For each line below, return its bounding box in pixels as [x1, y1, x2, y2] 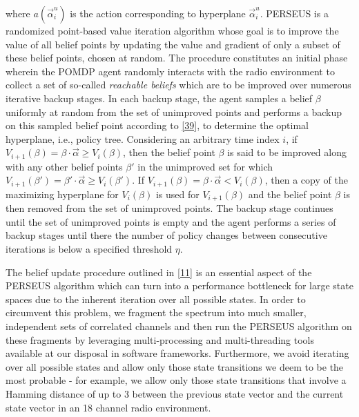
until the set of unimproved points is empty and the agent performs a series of [6, 214, 336, 229]
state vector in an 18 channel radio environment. [6, 400, 211, 414]
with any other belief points [6, 159, 123, 173]
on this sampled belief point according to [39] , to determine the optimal [6, 118, 309, 133]
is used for [155, 186, 200, 201]
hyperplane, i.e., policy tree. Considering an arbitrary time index [6, 131, 280, 146]
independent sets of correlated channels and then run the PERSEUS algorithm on [6, 319, 352, 333]
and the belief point [248, 186, 332, 201]
